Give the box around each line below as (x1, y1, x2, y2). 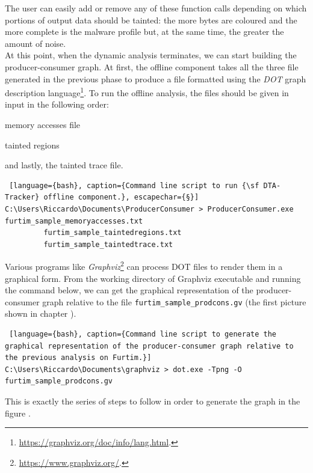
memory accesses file (5, 118, 81, 130)
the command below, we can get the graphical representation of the (5, 284, 253, 296)
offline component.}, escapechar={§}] (43, 193, 199, 202)
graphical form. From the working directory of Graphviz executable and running (5, 272, 301, 284)
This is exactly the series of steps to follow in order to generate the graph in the (5, 395, 300, 407)
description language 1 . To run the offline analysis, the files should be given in (5, 85, 289, 99)
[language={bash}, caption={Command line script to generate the (9, 330, 277, 339)
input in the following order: (5, 98, 109, 111)
